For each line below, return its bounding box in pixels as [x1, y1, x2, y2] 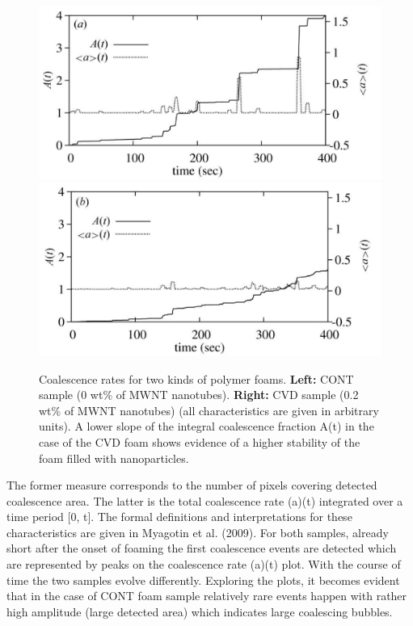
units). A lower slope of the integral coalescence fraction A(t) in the [39, 418, 374, 435]
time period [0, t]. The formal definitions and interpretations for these [6, 508, 352, 525]
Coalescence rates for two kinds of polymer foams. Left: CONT [39, 370, 354, 387]
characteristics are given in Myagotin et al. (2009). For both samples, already [6, 523, 389, 540]
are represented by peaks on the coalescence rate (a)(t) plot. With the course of [6, 556, 401, 573]
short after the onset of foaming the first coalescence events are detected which [6, 540, 397, 557]
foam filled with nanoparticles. [39, 449, 189, 466]
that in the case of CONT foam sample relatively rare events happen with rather [6, 587, 407, 604]
